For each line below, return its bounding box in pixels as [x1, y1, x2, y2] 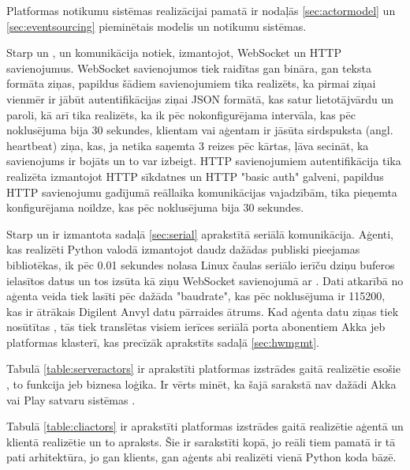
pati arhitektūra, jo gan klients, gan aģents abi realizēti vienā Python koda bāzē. [6, 449, 397, 465]
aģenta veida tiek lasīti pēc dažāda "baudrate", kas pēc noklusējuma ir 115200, [6, 288, 386, 304]
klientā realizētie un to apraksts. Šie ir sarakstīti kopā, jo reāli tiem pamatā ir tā [6, 433, 396, 449]
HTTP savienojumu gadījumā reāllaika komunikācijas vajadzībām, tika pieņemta [6, 183, 397, 200]
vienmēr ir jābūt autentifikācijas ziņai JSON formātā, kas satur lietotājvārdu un [6, 90, 394, 107]
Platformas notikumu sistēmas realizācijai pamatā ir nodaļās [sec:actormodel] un [6, 2, 396, 18]
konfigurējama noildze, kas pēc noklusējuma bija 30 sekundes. [6, 199, 304, 216]
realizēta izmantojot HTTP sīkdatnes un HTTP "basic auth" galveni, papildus [6, 167, 384, 184]
